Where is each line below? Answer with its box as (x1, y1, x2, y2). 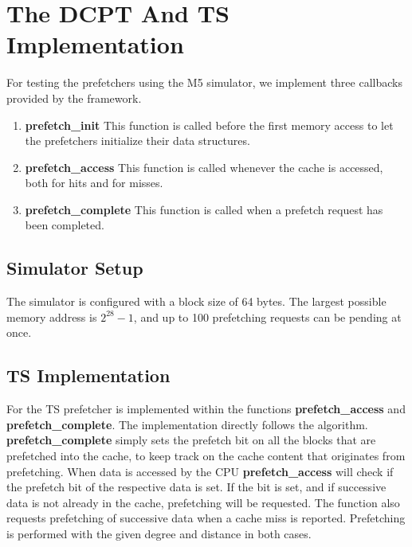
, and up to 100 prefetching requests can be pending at (133, 308, 402, 325)
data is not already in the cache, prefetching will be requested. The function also (6, 494, 400, 510)
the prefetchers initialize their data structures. (25, 132, 250, 149)
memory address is (6, 308, 97, 325)
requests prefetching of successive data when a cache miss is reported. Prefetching (6, 510, 406, 526)
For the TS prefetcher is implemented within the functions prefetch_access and (6, 400, 406, 417)
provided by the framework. (6, 89, 142, 106)
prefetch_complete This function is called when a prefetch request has (25, 201, 383, 217)
